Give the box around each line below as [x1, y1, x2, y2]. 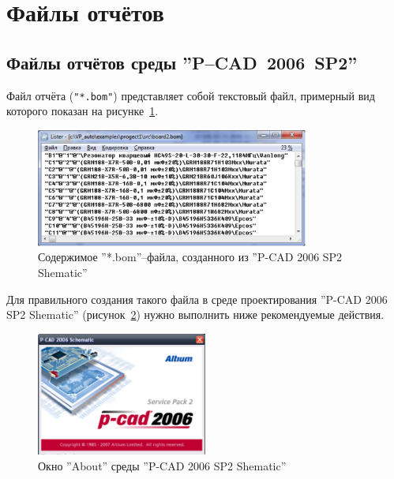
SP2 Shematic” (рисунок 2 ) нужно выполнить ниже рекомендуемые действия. [6, 306, 385, 323]
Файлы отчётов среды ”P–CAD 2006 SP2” [6, 50, 358, 74]
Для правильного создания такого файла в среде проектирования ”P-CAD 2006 [6, 290, 388, 307]
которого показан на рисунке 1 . [6, 103, 159, 119]
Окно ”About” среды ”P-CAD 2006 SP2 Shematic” [38, 458, 287, 474]
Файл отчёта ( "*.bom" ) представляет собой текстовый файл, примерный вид [6, 87, 375, 103]
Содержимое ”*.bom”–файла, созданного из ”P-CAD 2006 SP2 [38, 249, 343, 265]
